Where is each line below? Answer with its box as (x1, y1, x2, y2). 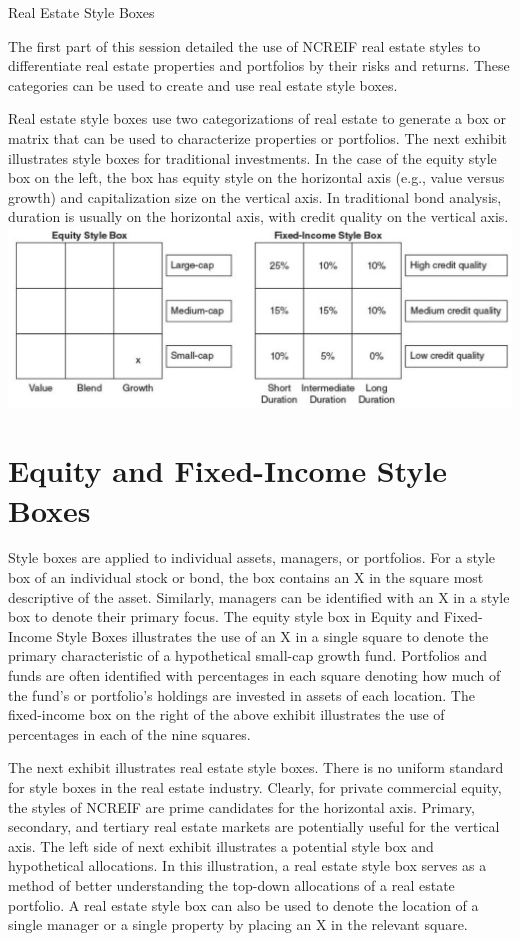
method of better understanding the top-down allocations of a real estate (8, 874, 455, 895)
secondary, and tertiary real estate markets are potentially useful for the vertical (8, 816, 500, 837)
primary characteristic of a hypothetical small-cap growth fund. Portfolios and (8, 645, 488, 666)
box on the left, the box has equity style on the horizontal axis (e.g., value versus (8, 167, 505, 188)
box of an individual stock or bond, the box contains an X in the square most (8, 567, 484, 588)
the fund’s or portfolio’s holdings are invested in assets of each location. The (8, 684, 475, 705)
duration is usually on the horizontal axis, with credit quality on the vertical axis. (8, 206, 509, 227)
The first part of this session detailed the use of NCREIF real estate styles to (8, 35, 481, 56)
